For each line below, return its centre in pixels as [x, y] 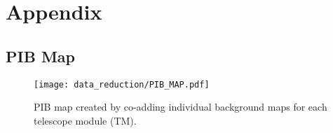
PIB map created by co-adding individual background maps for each [181, 107]
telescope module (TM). [85, 120]
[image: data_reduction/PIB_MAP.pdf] [122, 84]
